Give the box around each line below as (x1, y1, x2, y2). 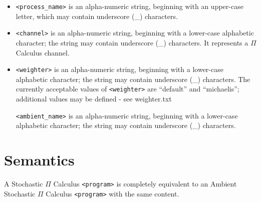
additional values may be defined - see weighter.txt (16, 93, 172, 103)
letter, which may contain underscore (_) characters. (16, 10, 178, 21)
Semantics (4, 149, 75, 170)
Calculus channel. (16, 47, 70, 57)
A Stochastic (4, 178, 43, 188)
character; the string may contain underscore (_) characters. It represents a (16, 37, 248, 47)
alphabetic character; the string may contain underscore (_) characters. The (16, 73, 250, 84)
